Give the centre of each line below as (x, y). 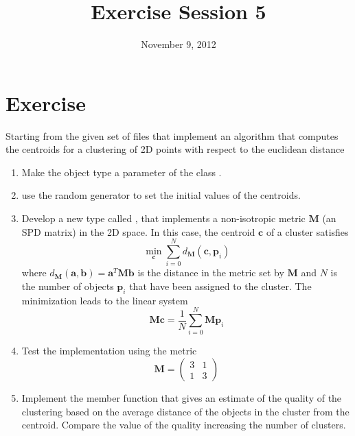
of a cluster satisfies (307, 231)
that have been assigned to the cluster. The (220, 286)
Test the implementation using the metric (109, 351)
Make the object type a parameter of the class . (122, 172)
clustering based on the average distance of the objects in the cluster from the (185, 411)
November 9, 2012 (179, 44)
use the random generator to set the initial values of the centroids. (161, 195)
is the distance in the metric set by (211, 272)
